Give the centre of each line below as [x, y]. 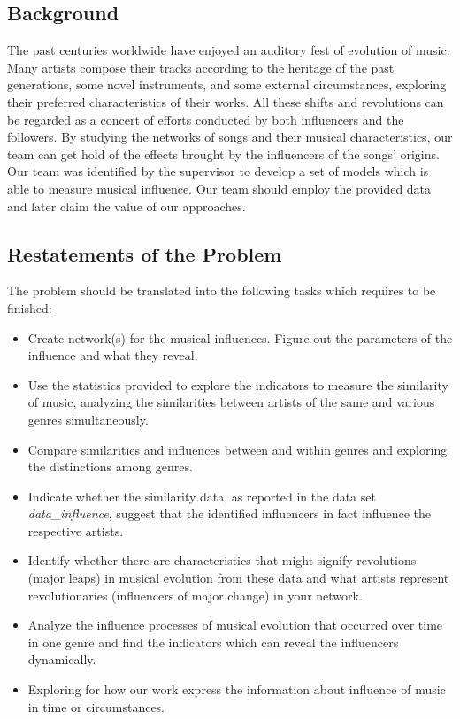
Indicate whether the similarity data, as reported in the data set [202, 496]
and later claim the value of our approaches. [126, 206]
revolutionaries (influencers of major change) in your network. [195, 595]
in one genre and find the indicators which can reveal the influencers [213, 642]
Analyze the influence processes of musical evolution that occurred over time [235, 625]
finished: [30, 307]
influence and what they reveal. [113, 355]
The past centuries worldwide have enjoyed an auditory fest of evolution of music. [229, 50]
